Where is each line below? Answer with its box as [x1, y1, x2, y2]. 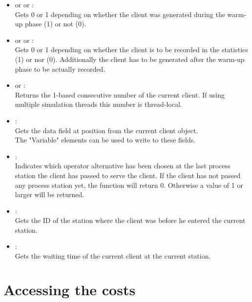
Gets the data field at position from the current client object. [15, 125, 198, 135]
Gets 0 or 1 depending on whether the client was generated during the [15, 9, 225, 19]
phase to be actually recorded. [15, 63, 105, 74]
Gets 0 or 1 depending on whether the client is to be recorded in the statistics [15, 44, 248, 55]
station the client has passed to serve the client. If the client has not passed [15, 170, 241, 180]
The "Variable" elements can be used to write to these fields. [15, 135, 196, 145]
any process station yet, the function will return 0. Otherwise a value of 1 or [15, 180, 243, 190]
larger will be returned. [15, 189, 84, 200]
